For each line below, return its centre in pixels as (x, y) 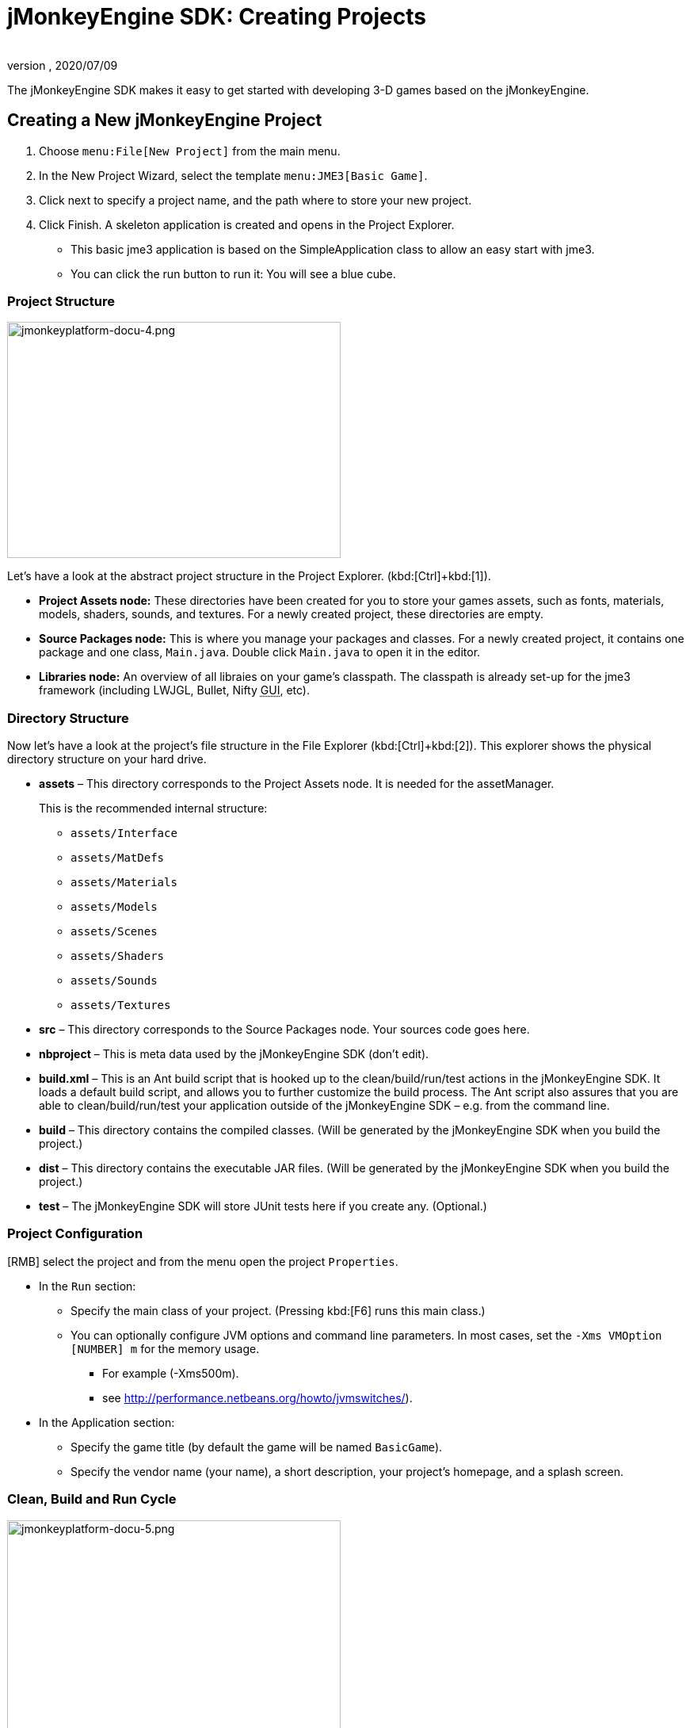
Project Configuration (75, 1234)
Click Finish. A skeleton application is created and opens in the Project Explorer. (247, 224)
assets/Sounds (114, 981)
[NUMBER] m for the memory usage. (165, 1348)
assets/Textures (121, 1005)
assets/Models (114, 907)
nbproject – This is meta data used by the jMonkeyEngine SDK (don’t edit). (234, 1054)
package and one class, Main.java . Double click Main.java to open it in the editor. (260, 652)
